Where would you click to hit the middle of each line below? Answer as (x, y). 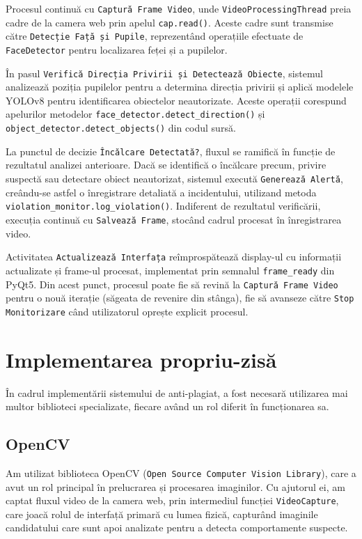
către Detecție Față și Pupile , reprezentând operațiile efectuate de (155, 36)
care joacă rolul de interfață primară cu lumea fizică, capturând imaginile (162, 514)
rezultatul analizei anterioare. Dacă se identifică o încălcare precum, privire (166, 165)
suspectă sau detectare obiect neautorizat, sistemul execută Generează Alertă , (174, 179)
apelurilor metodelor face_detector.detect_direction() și (135, 114)
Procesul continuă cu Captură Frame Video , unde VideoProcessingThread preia (179, 8)
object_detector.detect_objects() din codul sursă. (121, 128)
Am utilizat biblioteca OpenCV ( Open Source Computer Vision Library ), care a (181, 472)
